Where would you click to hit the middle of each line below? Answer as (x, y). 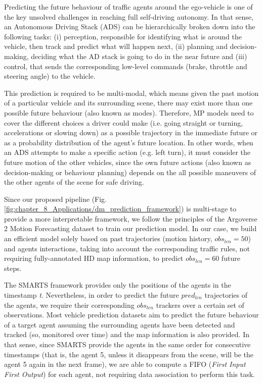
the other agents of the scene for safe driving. (74, 182)
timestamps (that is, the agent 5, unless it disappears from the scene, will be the (129, 354)
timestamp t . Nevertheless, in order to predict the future (92, 295)
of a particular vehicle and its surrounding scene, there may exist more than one (128, 103)
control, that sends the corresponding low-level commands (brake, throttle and (126, 66)
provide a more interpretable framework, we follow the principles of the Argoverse (131, 218)
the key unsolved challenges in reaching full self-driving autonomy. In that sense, (129, 16)
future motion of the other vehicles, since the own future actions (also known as (128, 162)
